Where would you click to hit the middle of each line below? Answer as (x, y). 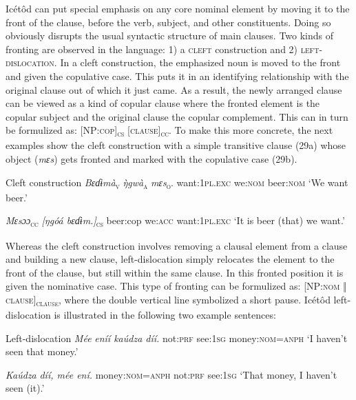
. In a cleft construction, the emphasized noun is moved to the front (197, 62)
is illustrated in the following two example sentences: (165, 314)
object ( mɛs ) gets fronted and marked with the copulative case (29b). (151, 159)
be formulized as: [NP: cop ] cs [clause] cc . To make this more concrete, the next (169, 131)
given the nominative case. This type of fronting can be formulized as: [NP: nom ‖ (176, 286)
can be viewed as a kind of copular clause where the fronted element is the (163, 103)
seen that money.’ (42, 351)
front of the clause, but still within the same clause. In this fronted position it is (175, 272)
